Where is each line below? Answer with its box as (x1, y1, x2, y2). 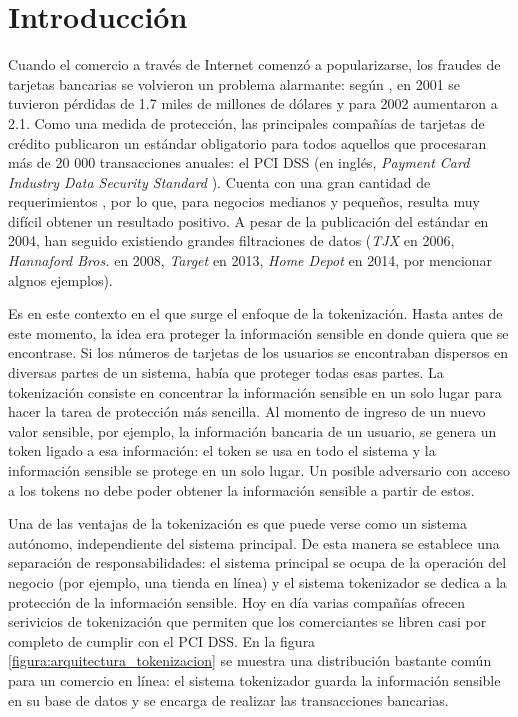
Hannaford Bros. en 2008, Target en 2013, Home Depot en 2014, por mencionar (8, 250, 493, 271)
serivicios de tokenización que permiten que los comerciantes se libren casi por (8, 611, 487, 632)
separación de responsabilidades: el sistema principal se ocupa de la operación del (8, 552, 507, 573)
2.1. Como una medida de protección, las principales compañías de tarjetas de (8, 112, 485, 133)
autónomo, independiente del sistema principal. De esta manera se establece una (8, 532, 500, 553)
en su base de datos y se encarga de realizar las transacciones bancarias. (8, 689, 449, 710)
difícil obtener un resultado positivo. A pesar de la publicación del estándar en (8, 210, 489, 231)
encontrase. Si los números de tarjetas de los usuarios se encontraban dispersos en (8, 342, 508, 363)
